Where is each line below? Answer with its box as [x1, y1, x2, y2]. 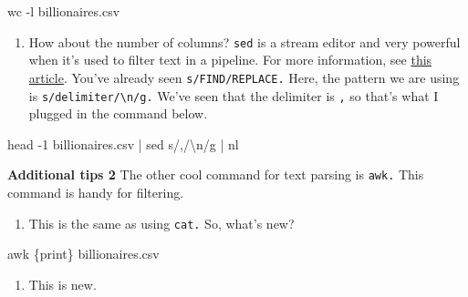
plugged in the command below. [28, 104, 208, 123]
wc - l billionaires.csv [7, 2, 120, 20]
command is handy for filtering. [7, 183, 184, 201]
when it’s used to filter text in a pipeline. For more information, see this [28, 50, 432, 69]
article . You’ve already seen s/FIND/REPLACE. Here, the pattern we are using [28, 67, 460, 87]
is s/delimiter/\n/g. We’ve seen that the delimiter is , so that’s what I [28, 86, 439, 105]
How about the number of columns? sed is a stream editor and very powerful [28, 32, 461, 51]
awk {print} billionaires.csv [7, 244, 160, 263]
